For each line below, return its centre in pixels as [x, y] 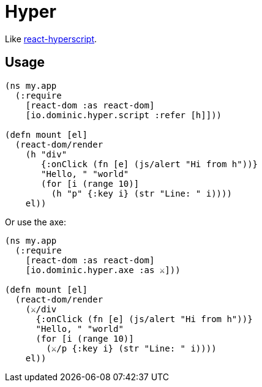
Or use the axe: [36, 222]
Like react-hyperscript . [51, 39]
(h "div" [46, 154]
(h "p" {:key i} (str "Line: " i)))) [141, 193]
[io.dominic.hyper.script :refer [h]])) [124, 115]
